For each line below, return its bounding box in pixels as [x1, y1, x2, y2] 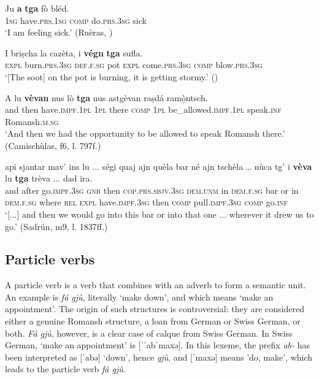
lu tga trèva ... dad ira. [5, 172, 93, 185]
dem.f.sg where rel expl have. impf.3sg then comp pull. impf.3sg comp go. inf [5, 196, 288, 209]
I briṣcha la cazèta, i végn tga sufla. [5, 46, 143, 59]
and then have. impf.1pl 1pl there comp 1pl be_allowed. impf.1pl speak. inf [5, 103, 282, 116]
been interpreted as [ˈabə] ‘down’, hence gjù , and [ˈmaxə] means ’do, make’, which [5, 350, 313, 363]
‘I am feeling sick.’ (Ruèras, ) [5, 26, 113, 39]
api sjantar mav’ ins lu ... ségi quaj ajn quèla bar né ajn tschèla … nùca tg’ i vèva [5, 159, 312, 172]
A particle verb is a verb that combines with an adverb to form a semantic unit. [5, 278, 306, 291]
